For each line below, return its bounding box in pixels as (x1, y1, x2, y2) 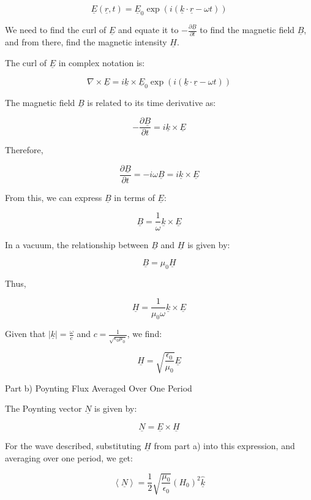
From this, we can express (5, 191, 102, 203)
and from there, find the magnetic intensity (5, 36, 167, 48)
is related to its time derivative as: (87, 96, 216, 108)
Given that (5, 327, 46, 340)
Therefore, (5, 143, 43, 156)
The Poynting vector (5, 402, 82, 415)
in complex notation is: (58, 56, 145, 69)
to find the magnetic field (200, 23, 295, 36)
